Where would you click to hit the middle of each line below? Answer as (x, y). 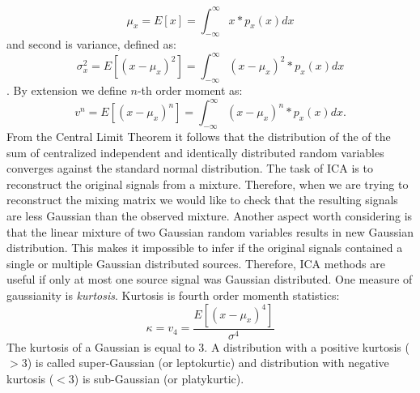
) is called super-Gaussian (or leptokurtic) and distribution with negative (208, 363)
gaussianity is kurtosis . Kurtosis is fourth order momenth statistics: (173, 295)
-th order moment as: (190, 90)
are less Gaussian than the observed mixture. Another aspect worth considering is (210, 216)
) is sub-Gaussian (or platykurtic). (159, 378)
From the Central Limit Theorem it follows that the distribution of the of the (199, 137)
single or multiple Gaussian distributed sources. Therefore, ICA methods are (196, 263)
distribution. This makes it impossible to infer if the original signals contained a (205, 248)
